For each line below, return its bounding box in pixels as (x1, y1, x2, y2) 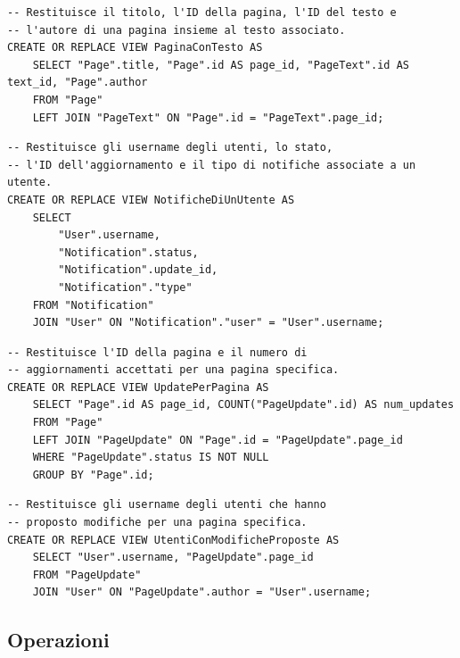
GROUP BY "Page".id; (32, 468, 154, 481)
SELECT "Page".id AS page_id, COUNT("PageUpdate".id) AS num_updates (32, 398, 455, 412)
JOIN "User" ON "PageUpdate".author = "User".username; (32, 586, 372, 599)
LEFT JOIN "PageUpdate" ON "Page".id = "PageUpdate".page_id (32, 433, 403, 446)
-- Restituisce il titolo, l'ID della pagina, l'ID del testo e (7, 6, 397, 19)
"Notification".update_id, (58, 263, 218, 277)
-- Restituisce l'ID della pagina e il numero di (7, 346, 308, 359)
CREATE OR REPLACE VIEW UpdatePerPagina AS (7, 380, 269, 394)
